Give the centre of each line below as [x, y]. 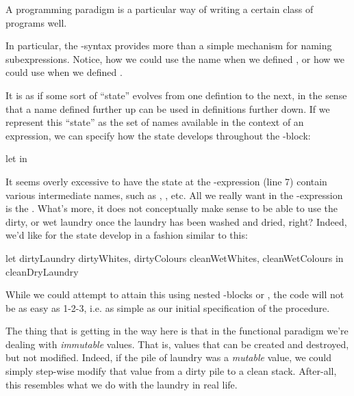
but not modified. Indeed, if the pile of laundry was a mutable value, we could [168, 357]
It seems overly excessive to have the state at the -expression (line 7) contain [166, 181]
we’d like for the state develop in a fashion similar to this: [127, 235]
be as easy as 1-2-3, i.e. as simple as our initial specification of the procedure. [168, 307]
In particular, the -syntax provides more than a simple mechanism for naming [169, 45]
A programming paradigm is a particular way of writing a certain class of [160, 9]
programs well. [36, 22]
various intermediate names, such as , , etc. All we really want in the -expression [174, 195]
